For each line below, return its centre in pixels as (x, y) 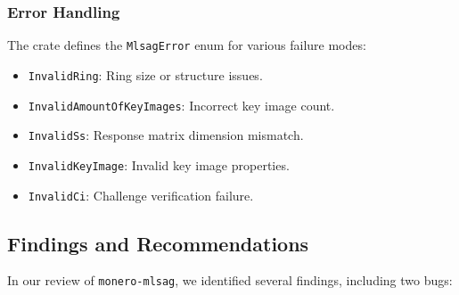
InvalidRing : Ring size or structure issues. (145, 74)
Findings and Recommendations (158, 243)
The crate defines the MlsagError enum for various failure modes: (187, 45)
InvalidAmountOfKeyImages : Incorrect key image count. (181, 105)
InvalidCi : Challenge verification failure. (141, 195)
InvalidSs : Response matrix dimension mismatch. (166, 135)
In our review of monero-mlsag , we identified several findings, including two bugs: (230, 280)
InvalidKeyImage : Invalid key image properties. (159, 164)
